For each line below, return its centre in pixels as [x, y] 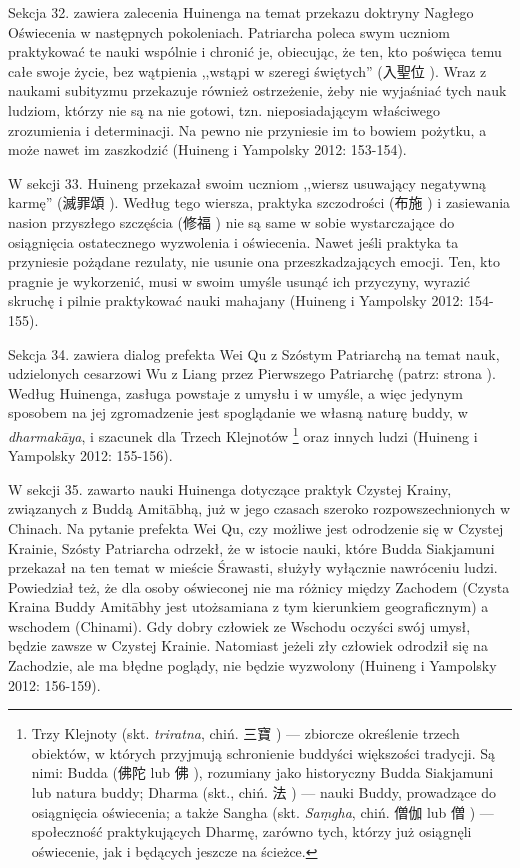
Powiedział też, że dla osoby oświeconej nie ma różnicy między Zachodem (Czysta [259, 586]
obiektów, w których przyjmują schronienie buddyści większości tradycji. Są [263, 752]
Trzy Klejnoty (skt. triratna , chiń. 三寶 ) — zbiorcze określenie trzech [245, 733]
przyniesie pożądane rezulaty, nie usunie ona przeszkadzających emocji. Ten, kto [254, 261]
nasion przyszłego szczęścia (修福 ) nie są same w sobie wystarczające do [231, 221]
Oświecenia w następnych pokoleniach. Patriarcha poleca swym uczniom [229, 31]
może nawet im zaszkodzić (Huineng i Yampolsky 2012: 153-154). [207, 149]
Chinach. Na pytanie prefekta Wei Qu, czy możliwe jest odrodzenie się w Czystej [256, 527]
